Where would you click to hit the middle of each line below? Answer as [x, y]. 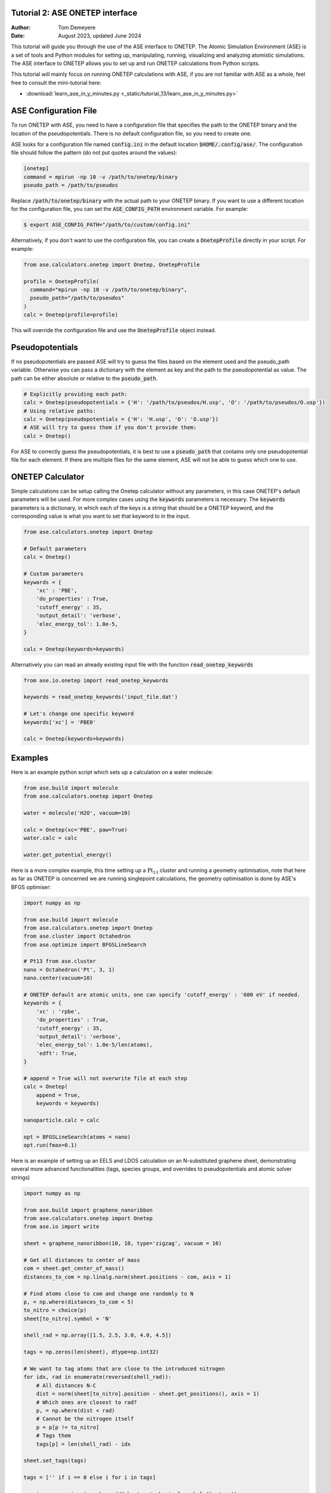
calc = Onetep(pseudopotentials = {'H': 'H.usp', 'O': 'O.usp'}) [121, 419]
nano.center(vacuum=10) [58, 978]
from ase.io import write [61, 1227]
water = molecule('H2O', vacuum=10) [77, 813]
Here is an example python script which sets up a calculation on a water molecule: [112, 772]
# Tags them [54, 1436]
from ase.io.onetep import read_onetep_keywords [96, 680]
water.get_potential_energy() [68, 855]
